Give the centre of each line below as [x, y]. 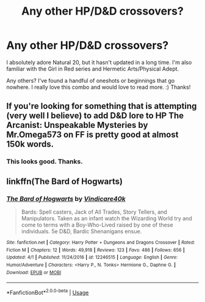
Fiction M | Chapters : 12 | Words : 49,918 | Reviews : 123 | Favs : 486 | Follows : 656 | [95, 250]
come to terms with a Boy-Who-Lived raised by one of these [97, 225]
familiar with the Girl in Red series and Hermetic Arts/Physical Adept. [93, 69]
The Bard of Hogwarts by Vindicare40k [66, 198]
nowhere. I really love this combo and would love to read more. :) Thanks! [99, 87]
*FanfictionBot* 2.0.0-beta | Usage [48, 292]
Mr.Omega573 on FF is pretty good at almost [92, 135]
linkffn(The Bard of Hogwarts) [65, 181]
